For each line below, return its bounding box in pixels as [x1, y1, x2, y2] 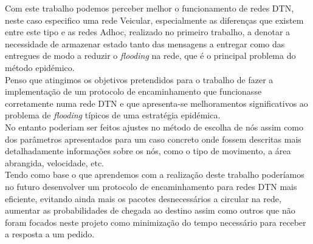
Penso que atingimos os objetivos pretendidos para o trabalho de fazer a [5, 73, 273, 86]
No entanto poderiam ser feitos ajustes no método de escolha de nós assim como [5, 120, 304, 133]
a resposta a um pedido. [5, 228, 95, 240]
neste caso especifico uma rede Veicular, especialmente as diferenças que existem [5, 13, 304, 26]
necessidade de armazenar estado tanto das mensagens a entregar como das [5, 37, 285, 50]
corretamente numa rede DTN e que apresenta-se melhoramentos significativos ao [5, 97, 308, 109]
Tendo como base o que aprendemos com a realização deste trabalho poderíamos [5, 168, 304, 181]
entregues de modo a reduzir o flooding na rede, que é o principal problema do [5, 49, 296, 62]
